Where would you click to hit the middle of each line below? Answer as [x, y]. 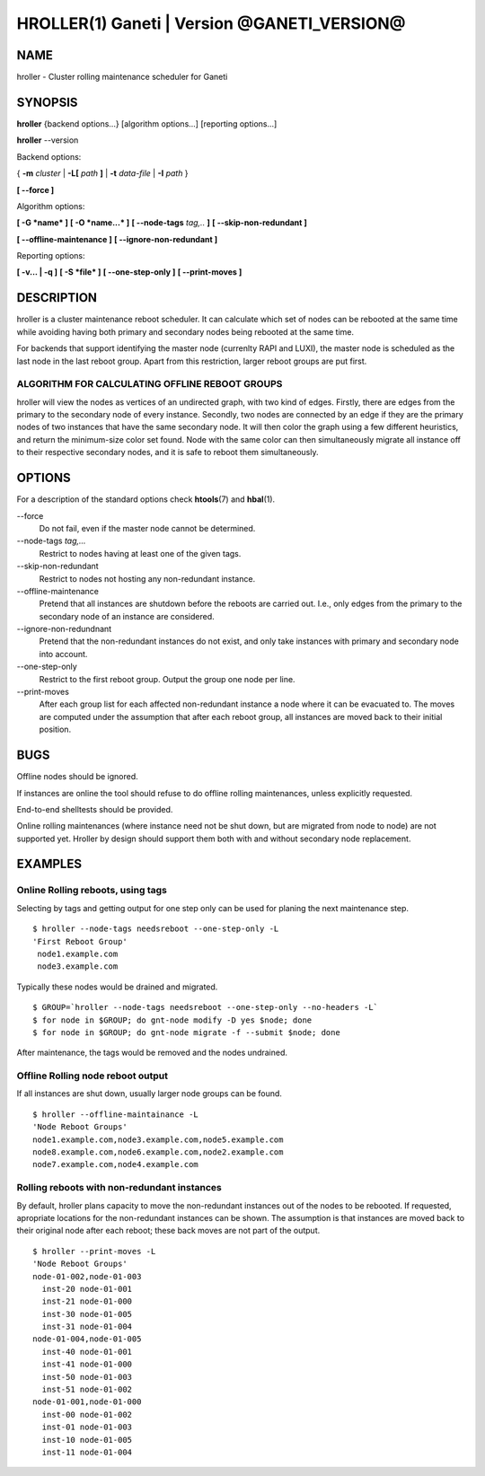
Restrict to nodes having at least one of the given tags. [140, 553]
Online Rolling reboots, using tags [92, 891]
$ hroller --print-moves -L [94, 1251]
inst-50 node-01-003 [87, 1377]
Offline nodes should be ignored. [77, 777]
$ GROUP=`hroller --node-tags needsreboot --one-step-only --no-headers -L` [206, 1007]
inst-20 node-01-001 [87, 1289]
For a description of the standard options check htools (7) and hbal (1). [146, 499]
